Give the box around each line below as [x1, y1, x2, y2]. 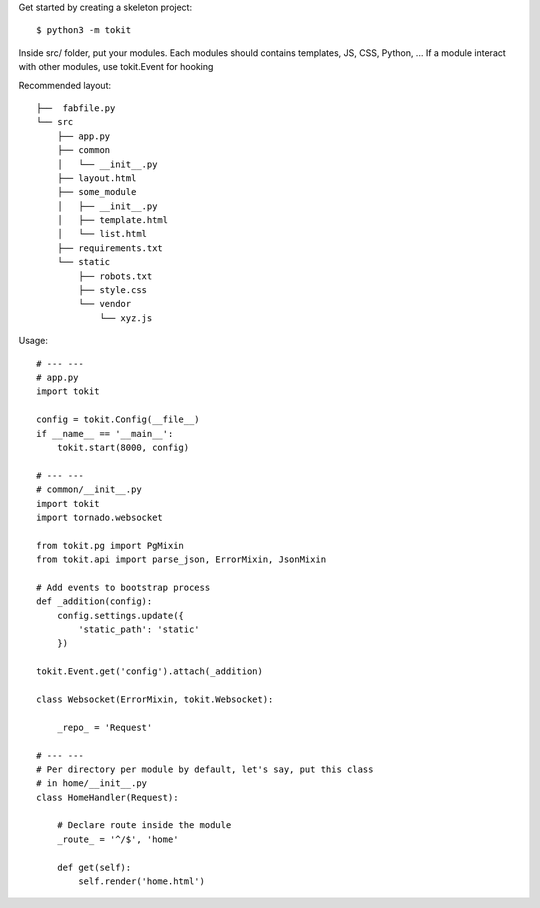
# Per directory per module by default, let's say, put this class [36, 763, 374, 775]
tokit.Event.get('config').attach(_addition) [36, 666, 264, 677]
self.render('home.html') [78, 876, 205, 887]
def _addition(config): [36, 596, 153, 607]
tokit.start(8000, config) [56, 441, 190, 453]
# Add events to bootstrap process [36, 581, 211, 593]
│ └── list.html [56, 228, 148, 240]
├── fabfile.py [36, 102, 116, 114]
